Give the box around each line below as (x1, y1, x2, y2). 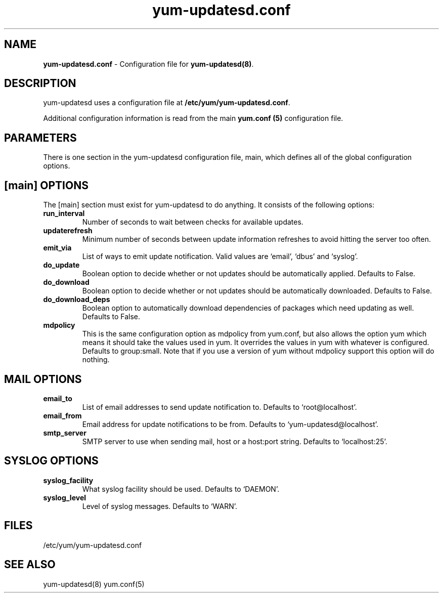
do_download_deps (43, 295, 110, 304)
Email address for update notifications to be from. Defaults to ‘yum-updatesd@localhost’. (82, 419, 379, 429)
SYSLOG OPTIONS (4, 454, 99, 467)
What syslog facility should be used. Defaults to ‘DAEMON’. (82, 484, 280, 493)
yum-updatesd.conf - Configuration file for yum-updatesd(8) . (43, 59, 254, 68)
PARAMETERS (4, 131, 77, 144)
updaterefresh (43, 226, 93, 235)
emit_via (43, 243, 72, 252)
